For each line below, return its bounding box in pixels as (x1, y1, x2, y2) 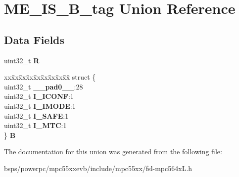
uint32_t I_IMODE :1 (4, 100, 76, 111)
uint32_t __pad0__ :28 (4, 81, 83, 91)
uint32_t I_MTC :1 (4, 120, 67, 131)
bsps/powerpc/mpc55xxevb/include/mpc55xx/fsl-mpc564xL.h (4, 163, 192, 173)
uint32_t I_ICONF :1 (4, 91, 74, 101)
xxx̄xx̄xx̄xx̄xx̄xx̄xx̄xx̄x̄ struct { (4, 72, 96, 82)
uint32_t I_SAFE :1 (4, 110, 69, 121)
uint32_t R (4, 55, 40, 65)
